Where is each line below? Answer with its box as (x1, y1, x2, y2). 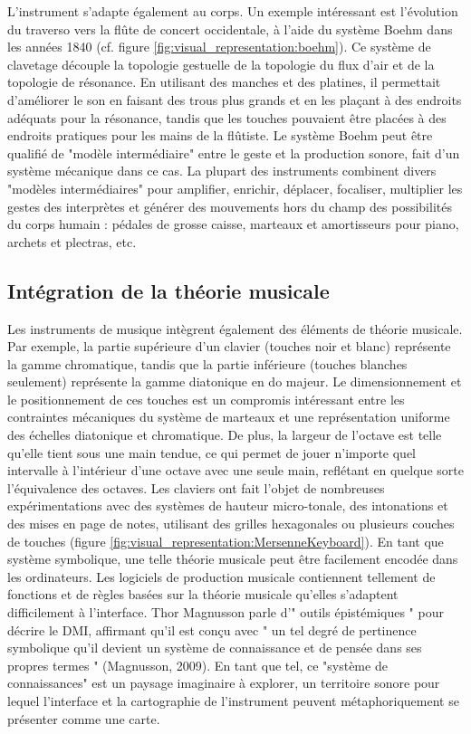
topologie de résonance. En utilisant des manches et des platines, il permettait (7, 72, 441, 91)
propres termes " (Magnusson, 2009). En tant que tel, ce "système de (7, 655, 388, 674)
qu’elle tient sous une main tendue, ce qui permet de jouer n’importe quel (7, 443, 416, 462)
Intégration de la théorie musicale (7, 276, 330, 304)
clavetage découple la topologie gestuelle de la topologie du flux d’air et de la (7, 54, 435, 73)
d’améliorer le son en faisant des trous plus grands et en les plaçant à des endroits (7, 90, 462, 109)
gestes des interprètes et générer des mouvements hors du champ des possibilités (7, 196, 452, 215)
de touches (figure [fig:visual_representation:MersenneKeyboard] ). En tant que (7, 531, 444, 550)
